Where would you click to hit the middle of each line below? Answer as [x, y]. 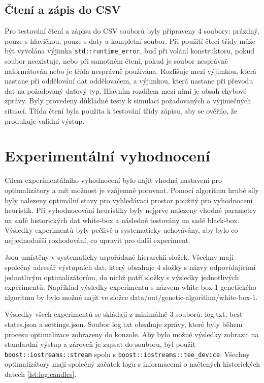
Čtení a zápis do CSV [63, 9]
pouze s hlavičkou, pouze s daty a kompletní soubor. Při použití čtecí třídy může [130, 40]
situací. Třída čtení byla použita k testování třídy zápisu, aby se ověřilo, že [121, 111]
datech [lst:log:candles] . [41, 374]
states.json [21, 324]
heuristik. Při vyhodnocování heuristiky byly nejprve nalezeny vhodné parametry [131, 210]
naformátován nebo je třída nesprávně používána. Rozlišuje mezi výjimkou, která [130, 71]
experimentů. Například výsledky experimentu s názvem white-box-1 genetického [130, 287]
